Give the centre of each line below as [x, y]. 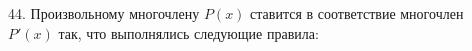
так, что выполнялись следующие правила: [188, 32]
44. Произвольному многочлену [104, 13]
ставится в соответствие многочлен [357, 13]
